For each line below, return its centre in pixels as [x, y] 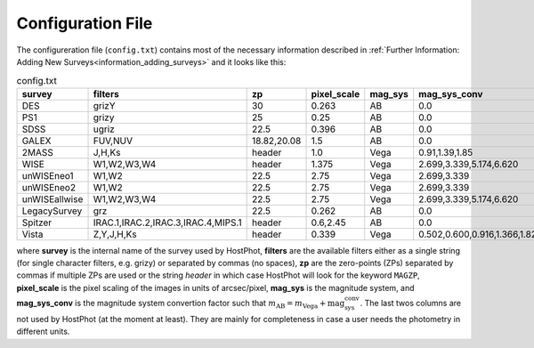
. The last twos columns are [411, 303]
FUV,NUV [113, 141]
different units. [43, 332]
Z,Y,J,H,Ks [115, 234]
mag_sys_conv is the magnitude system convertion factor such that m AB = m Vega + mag [181, 304]
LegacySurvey [52, 211]
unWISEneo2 [49, 187]
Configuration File [85, 23]
